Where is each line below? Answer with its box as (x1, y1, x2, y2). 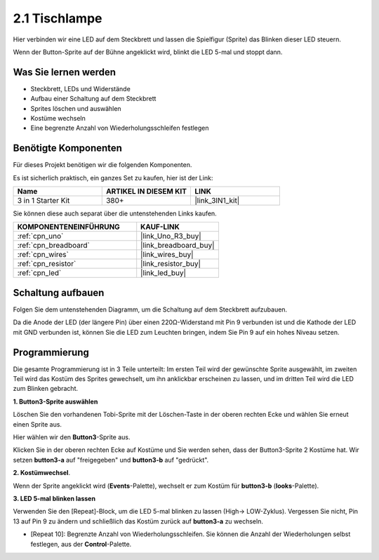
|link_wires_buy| (140, 250, 194, 260)
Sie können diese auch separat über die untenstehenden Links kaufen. (13, 209, 217, 218)
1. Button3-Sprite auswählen (13, 397, 98, 406)
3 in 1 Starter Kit (17, 196, 70, 206)
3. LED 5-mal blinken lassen (13, 494, 96, 502)
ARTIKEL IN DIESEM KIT (105, 187, 187, 196)
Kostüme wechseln (30, 114, 86, 123)
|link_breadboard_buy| (140, 241, 215, 251)
